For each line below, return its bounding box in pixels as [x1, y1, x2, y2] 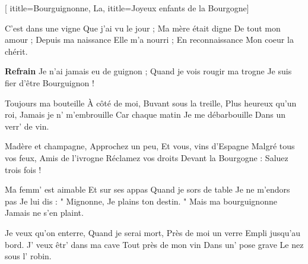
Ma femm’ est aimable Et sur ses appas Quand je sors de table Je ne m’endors [5, 183, 290, 196]
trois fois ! [5, 163, 42, 175]
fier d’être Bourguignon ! [5, 76, 94, 89]
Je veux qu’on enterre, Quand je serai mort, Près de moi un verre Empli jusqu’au [5, 226, 301, 238]
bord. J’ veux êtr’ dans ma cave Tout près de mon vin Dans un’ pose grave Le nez [5, 238, 304, 250]
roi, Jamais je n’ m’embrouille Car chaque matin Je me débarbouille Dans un [5, 108, 286, 121]
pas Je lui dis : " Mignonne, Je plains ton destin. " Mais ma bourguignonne [5, 194, 277, 207]
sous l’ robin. [5, 250, 52, 262]
